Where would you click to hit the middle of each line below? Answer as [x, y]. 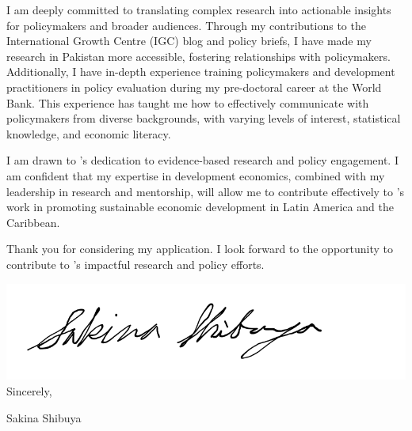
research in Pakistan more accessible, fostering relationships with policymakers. [198, 56]
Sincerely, [29, 391]
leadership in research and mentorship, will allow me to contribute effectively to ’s [206, 191]
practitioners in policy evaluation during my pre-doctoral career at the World [194, 87]
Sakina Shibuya [44, 417]
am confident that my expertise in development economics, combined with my [196, 175]
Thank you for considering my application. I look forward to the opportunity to [200, 249]
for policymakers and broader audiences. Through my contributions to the [186, 25]
